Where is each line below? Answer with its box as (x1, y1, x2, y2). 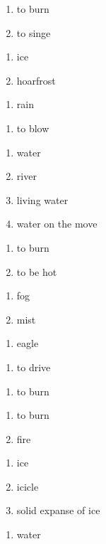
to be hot (16, 264, 57, 279)
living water (16, 192, 69, 207)
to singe (16, 25, 51, 40)
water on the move (16, 216, 98, 231)
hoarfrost (16, 73, 56, 87)
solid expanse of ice (16, 503, 100, 518)
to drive (16, 359, 51, 374)
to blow (16, 120, 49, 135)
